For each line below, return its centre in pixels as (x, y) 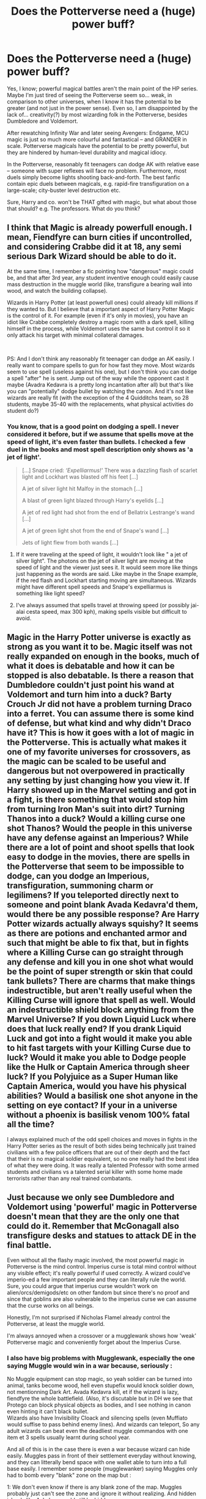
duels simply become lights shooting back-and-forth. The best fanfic (94, 177)
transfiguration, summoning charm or (80, 886)
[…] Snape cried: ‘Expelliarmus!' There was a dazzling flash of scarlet (109, 470)
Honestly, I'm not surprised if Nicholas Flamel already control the (89, 1317)
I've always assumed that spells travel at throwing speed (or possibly (103, 605)
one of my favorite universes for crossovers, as (99, 752)
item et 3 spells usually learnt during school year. (69, 1437)
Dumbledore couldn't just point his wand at (91, 685)
